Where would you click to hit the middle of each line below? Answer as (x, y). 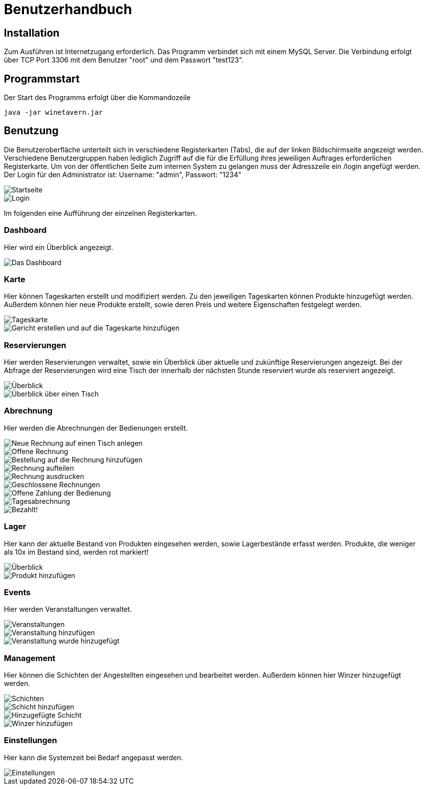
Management (30, 658)
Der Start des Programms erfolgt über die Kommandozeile (97, 98)
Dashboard (25, 230)
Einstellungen (31, 740)
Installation (32, 33)
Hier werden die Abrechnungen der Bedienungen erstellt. (96, 428)
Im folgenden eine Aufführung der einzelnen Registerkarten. (100, 213)
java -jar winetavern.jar (53, 113)
